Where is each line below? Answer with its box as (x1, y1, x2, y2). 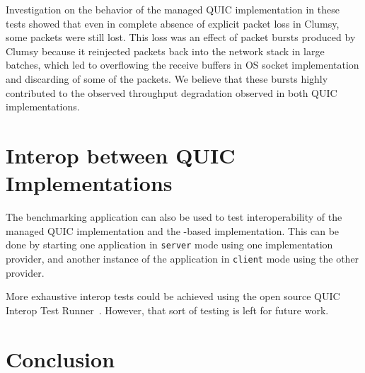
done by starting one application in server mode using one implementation (6, 237, 333, 252)
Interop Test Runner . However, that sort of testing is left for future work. (6, 302, 329, 317)
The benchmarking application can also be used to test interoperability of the (6, 210, 342, 224)
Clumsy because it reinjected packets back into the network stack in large (6, 43, 325, 58)
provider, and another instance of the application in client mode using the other (6, 251, 359, 265)
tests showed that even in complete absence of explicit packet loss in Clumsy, (6, 16, 340, 30)
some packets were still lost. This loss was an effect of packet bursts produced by (6, 30, 356, 45)
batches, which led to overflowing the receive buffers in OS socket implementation (6, 57, 359, 72)
